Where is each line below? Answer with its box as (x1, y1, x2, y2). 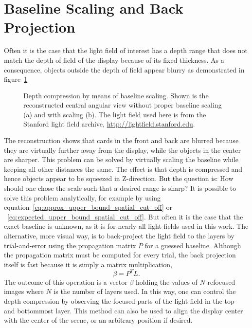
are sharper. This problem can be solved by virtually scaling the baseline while (4, 154, 239, 164)
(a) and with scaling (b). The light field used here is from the (23, 109, 206, 119)
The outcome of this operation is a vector (4, 276, 127, 287)
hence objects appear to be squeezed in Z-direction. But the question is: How (4, 173, 234, 183)
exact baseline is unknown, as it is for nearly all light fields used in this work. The (4, 221, 249, 231)
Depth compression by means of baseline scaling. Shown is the (23, 90, 209, 100)
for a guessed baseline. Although (144, 240, 241, 250)
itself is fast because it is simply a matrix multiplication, (4, 259, 172, 269)
